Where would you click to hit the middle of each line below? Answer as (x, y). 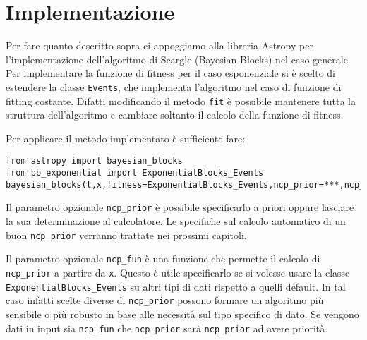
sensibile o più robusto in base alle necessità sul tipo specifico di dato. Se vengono (182, 314)
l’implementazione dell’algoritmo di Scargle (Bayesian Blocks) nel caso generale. (178, 59)
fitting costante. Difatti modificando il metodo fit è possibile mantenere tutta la (181, 101)
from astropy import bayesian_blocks (94, 161)
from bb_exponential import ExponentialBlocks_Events (135, 173)
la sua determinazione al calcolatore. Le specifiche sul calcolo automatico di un (176, 221)
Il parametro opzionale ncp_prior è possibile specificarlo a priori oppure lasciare (180, 207)
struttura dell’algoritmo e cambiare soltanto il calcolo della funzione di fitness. (175, 115)
